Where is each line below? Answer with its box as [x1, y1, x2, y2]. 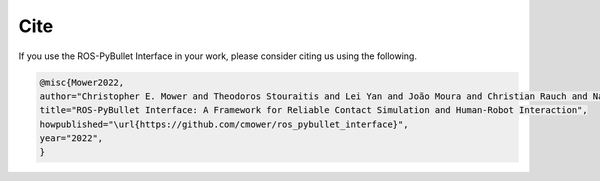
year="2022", [39, 133, 104, 144]
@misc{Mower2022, [39, 76, 125, 88]
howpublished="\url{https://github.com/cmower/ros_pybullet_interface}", [39, 118, 409, 130]
